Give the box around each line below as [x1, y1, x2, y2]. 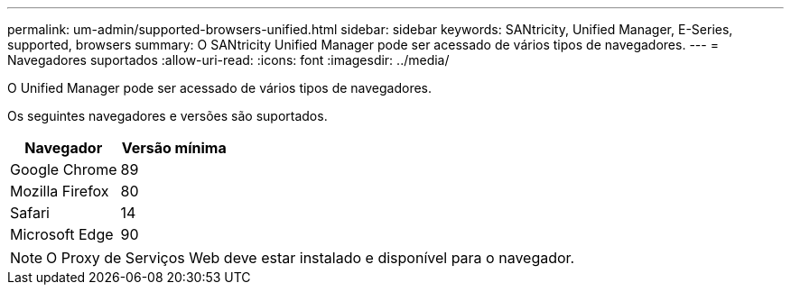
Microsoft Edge [10, 225, 114, 243]
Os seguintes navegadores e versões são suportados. [7, 108, 328, 123]
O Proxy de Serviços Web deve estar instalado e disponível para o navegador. [46, 249, 575, 267]
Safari [10, 204, 50, 222]
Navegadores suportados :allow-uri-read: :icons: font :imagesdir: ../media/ [7, 52, 450, 68]
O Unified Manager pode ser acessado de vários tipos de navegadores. [7, 80, 433, 96]
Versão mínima [121, 139, 227, 157]
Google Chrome [10, 160, 117, 178]
